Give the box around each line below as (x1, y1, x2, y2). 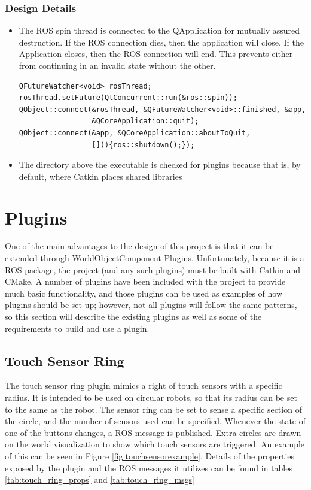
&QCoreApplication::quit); (92, 117, 199, 126)
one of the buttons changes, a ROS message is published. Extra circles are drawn (5, 426, 301, 438)
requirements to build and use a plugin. (5, 322, 150, 334)
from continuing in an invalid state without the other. (19, 59, 216, 71)
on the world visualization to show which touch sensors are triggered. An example (5, 438, 305, 450)
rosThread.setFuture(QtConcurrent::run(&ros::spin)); (19, 93, 237, 102)
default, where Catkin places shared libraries (19, 170, 182, 182)
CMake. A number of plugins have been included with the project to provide (5, 275, 286, 288)
